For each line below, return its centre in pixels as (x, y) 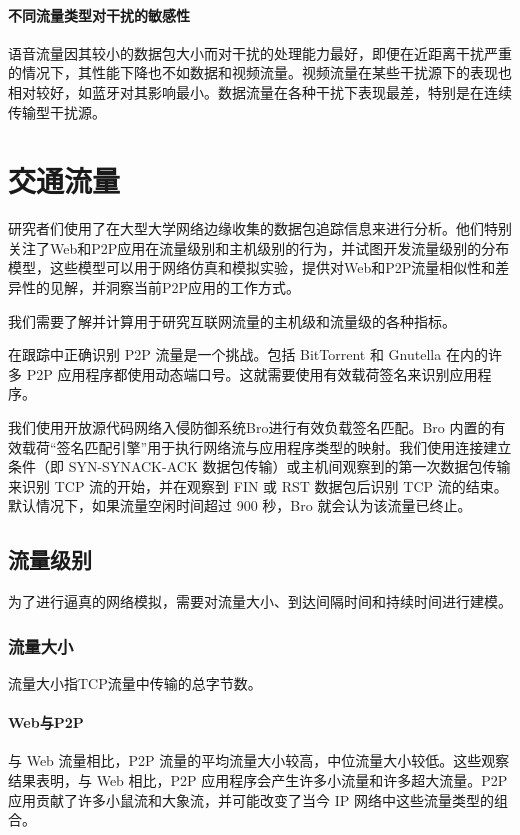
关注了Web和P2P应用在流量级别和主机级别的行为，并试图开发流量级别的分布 (259, 247)
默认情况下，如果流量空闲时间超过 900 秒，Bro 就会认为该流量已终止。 (240, 505)
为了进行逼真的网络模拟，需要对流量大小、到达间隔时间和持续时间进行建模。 (260, 601)
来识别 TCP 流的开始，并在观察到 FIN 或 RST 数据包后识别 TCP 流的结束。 (258, 485)
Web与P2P (46, 722)
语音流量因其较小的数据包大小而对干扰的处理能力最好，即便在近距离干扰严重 (260, 52)
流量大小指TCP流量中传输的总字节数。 (135, 683)
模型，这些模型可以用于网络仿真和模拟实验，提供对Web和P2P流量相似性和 (252, 267)
